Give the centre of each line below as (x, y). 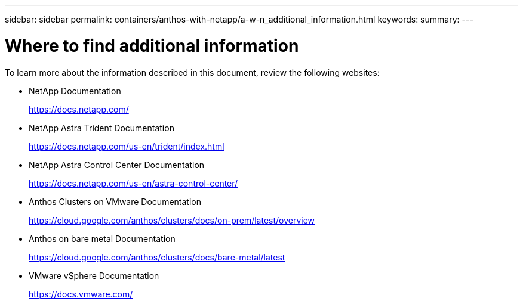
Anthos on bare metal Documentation (102, 238)
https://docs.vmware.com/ (81, 294)
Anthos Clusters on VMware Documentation (115, 201)
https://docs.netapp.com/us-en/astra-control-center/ (133, 183)
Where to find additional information (152, 46)
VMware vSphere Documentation (94, 275)
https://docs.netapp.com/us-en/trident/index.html (127, 146)
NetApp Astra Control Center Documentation (117, 165)
